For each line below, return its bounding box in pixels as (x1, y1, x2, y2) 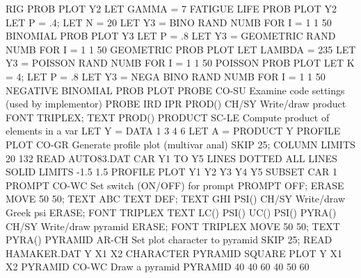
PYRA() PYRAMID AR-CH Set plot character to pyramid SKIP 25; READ (6, 232, 332, 247)
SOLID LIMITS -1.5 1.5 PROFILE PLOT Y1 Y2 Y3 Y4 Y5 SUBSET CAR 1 (6, 164, 337, 179)
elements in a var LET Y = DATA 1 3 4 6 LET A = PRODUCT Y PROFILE (6, 123, 341, 138)
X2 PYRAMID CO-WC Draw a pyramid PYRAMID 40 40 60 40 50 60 (6, 259, 310, 274)
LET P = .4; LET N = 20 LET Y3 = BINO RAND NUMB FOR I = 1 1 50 (6, 15, 332, 29)
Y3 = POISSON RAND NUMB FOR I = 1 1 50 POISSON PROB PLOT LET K (6, 55, 355, 70)
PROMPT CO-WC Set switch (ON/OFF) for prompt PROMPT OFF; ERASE (6, 177, 344, 192)
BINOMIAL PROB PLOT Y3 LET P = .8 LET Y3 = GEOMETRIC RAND (6, 28, 336, 43)
